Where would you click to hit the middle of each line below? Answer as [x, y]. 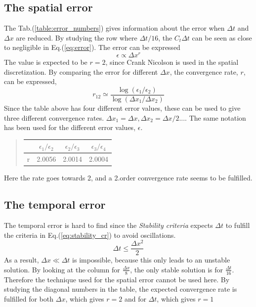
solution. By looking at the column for [62, 269]
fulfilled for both [29, 298]
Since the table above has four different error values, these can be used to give [122, 108]
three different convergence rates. [54, 117]
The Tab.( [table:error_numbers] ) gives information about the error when [114, 28]
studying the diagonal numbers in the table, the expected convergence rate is [121, 289]
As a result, [21, 260]
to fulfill [238, 225]
